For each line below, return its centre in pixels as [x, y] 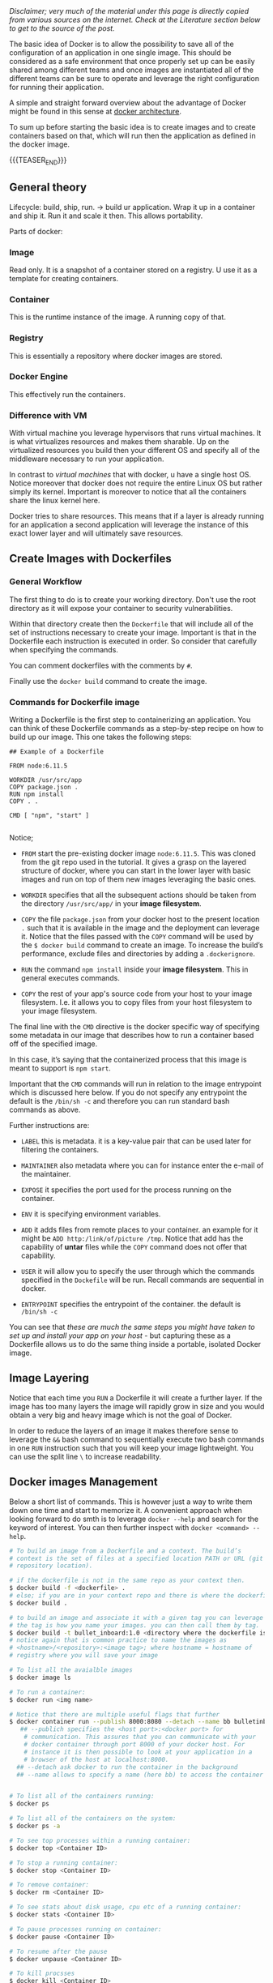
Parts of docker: [36, 231]
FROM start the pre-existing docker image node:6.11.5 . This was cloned [138, 853]
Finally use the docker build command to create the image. [108, 681]
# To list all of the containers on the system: [93, 1818]
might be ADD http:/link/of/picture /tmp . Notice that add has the [132, 1238]
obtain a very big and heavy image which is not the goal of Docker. [121, 1415]
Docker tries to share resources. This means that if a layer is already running [136, 516]
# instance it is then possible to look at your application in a [138, 1752]
